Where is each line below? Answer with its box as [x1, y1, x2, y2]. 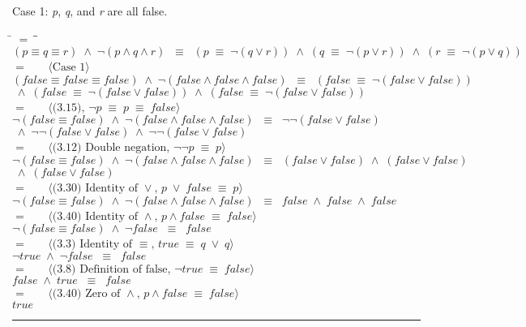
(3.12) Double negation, [52, 142, 170, 154]
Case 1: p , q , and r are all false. [12, 2, 168, 19]
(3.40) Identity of [52, 210, 139, 222]
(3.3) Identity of [52, 239, 133, 251]
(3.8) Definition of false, [52, 263, 171, 275]
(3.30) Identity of [52, 182, 139, 194]
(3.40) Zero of [52, 288, 121, 300]
